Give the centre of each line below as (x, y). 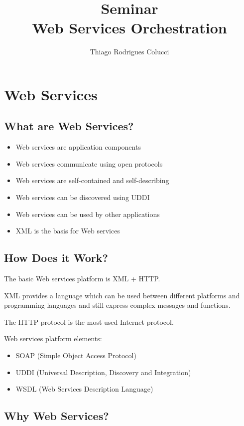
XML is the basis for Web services (68, 231)
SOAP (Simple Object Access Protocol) (76, 355)
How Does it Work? (56, 258)
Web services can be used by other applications (88, 214)
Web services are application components (78, 147)
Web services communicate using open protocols (89, 163)
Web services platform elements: (53, 338)
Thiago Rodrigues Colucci (129, 52)
